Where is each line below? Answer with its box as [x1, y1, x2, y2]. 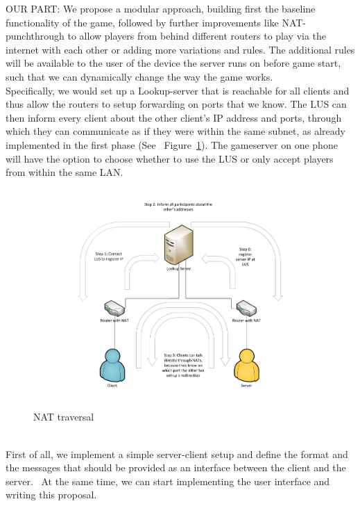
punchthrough [6, 28, 65, 43]
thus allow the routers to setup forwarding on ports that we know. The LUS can [6, 97, 347, 111]
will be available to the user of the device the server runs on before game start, [6, 56, 341, 70]
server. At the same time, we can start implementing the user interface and [6, 473, 330, 488]
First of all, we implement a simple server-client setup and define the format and [6, 446, 348, 461]
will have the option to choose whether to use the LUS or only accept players [6, 151, 334, 165]
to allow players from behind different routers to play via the [67, 28, 327, 43]
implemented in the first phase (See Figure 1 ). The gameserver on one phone [6, 137, 338, 152]
